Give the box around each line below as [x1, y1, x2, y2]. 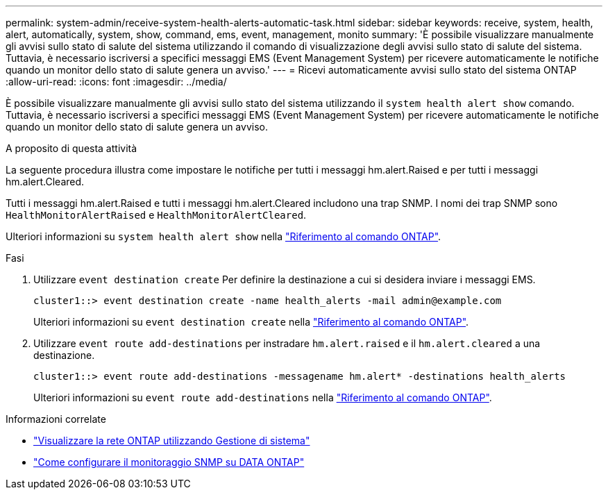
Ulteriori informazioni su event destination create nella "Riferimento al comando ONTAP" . [33, 316, 469, 328]
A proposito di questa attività [6, 142, 137, 154]
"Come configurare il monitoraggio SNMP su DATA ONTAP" [33, 456, 305, 468]
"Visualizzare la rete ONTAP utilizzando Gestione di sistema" [33, 435, 310, 446]
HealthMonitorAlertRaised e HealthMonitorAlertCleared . [6, 209, 307, 221]
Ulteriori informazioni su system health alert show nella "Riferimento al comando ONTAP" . [6, 230, 441, 242]
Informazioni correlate [6, 413, 106, 425]
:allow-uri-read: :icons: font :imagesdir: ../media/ [6, 76, 227, 87]
